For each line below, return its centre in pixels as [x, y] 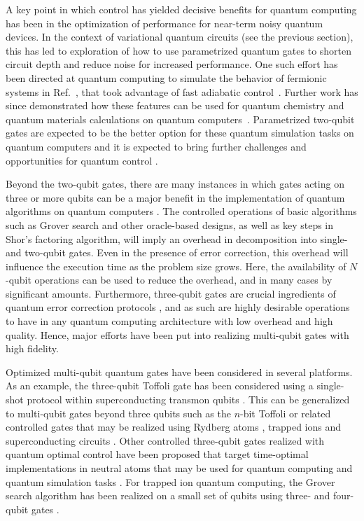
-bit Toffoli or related [286, 413]
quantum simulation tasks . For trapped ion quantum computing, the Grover [170, 481]
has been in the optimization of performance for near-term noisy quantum [164, 23]
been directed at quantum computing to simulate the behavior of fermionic [166, 77]
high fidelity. [32, 348]
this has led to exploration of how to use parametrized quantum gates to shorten [179, 50]
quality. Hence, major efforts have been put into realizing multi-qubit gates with [177, 334]
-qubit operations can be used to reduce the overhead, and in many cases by [169, 280]
